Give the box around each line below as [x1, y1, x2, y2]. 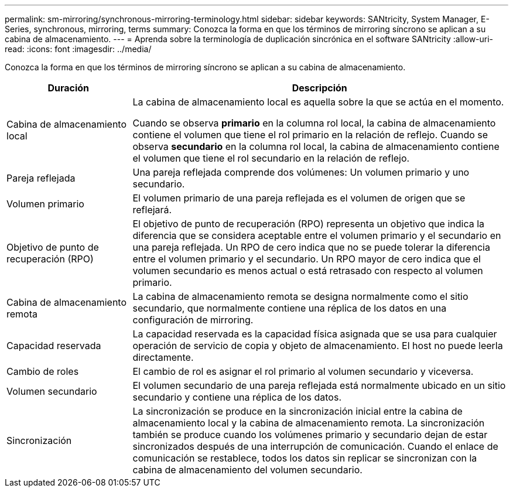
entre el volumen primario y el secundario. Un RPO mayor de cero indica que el [132, 253, 481, 265]
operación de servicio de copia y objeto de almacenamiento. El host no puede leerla [132, 340, 503, 351]
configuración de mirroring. [132, 314, 254, 326]
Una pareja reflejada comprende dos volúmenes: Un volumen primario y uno [132, 166, 470, 178]
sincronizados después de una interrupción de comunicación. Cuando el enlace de [132, 440, 498, 452]
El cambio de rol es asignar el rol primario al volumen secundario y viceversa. [132, 365, 474, 377]
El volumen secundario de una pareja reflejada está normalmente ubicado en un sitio [132, 380, 506, 391]
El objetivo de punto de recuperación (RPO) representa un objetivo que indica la [132, 218, 485, 230]
